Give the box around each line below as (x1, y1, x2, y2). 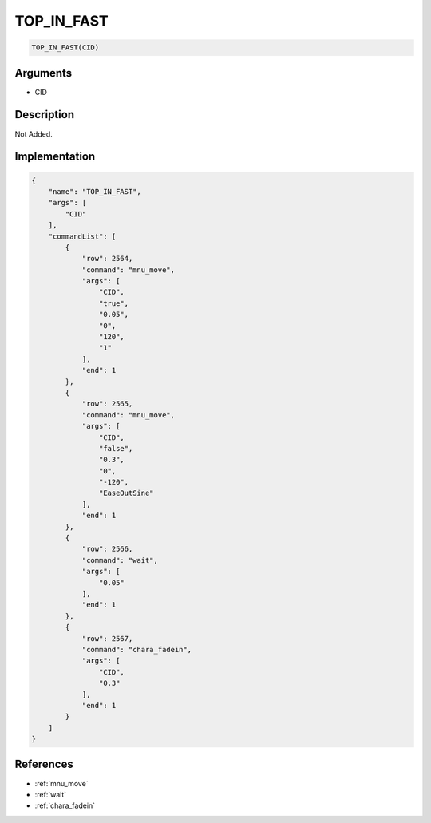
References (14, 758, 73, 771)
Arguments (14, 66, 73, 80)
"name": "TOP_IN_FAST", (48, 187, 141, 196)
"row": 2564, (81, 254, 133, 263)
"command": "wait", (81, 556, 159, 564)
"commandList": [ (48, 231, 117, 241)
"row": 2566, (81, 544, 133, 554)
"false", (98, 444, 133, 453)
